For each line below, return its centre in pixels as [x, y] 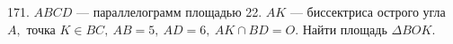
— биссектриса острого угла [368, 11]
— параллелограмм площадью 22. [169, 11]
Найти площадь [345, 29]
